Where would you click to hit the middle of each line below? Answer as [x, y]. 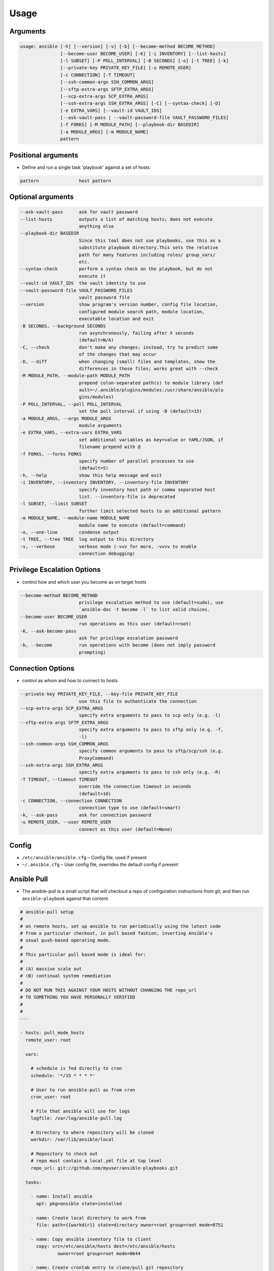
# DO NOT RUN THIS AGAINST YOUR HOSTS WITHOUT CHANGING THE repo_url [108, 990]
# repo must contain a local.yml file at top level [96, 1161]
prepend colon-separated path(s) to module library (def [151, 383]
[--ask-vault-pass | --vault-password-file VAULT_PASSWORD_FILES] [145, 118]
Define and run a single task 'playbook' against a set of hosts [86, 167]
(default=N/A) [96, 340]
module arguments [100, 426]
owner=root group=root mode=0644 [99, 1253]
